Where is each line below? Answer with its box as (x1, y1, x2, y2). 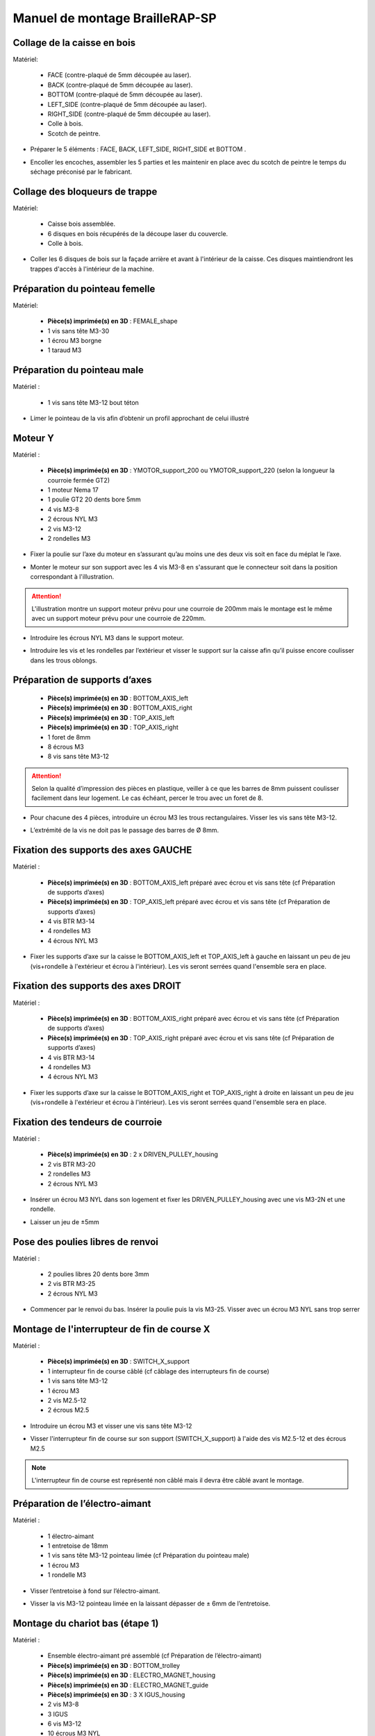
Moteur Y (12, 432, 55, 444)
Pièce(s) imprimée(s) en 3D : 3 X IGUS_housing (47, 1690, 185, 1699)
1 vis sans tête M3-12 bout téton (47, 398, 139, 406)
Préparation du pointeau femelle (12, 283, 156, 294)
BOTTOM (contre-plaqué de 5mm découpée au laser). (47, 90, 203, 99)
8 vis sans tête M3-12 (47, 752, 110, 760)
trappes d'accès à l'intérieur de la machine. (30, 265, 154, 273)
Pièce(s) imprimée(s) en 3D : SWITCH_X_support (47, 1358, 190, 1366)
